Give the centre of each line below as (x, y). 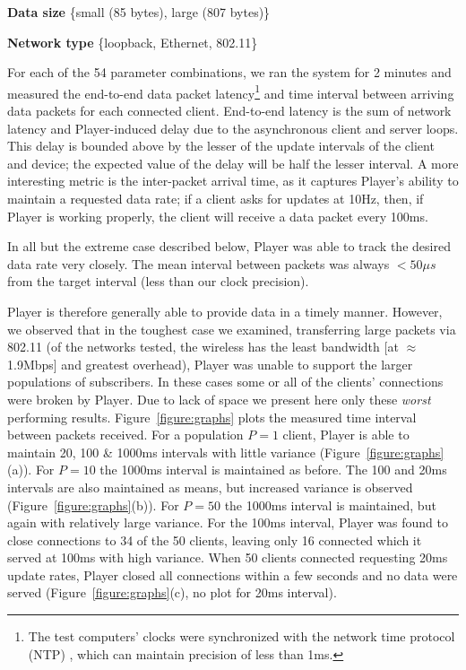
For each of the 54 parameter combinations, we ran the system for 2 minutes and (229, 72)
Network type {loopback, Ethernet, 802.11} (133, 42)
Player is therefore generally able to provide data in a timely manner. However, (225, 311)
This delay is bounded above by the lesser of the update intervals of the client (221, 146)
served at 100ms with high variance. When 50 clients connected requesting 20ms (228, 557)
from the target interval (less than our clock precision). (158, 281)
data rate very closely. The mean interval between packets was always (198, 263)
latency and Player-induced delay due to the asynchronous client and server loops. (233, 128)
